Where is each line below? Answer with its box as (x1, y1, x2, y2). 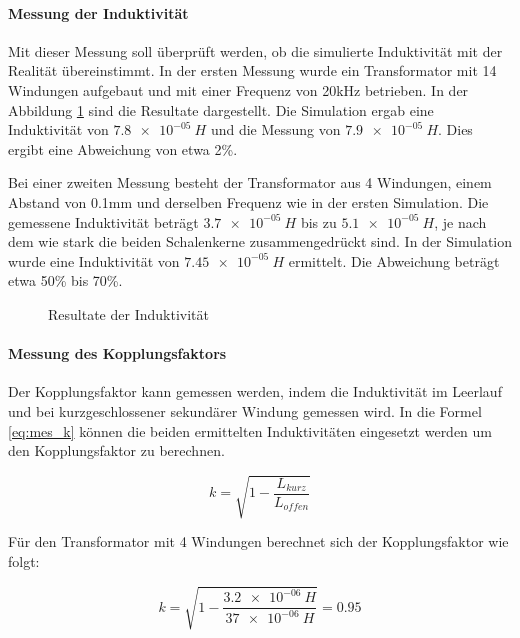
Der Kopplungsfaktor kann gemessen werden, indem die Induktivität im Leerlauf (8, 381, 502, 402)
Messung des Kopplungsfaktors (8, 343, 227, 364)
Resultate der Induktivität (48, 303, 209, 324)
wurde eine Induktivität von (8, 250, 180, 271)
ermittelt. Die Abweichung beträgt (288, 250, 500, 271)
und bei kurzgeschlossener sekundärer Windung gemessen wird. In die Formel (8, 400, 482, 421)
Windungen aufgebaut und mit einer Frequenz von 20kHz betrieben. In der (8, 79, 469, 100)
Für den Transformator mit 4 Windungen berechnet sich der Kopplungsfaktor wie (8, 531, 509, 552)
